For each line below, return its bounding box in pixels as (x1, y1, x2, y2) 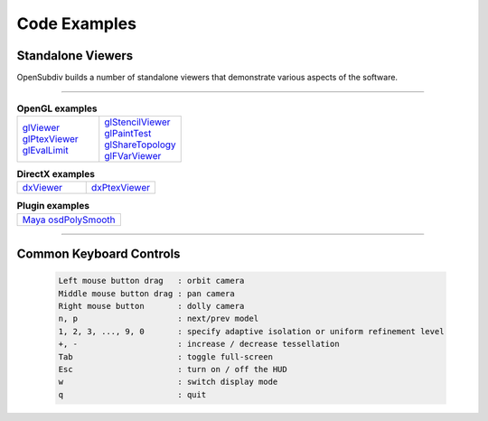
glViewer (22, 121, 61, 134)
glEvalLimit (22, 144, 69, 156)
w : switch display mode (58, 377, 278, 388)
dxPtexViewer (90, 182, 151, 194)
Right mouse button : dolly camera (58, 301, 245, 311)
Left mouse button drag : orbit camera (58, 276, 245, 286)
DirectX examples (16, 168, 95, 181)
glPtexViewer (22, 132, 79, 145)
